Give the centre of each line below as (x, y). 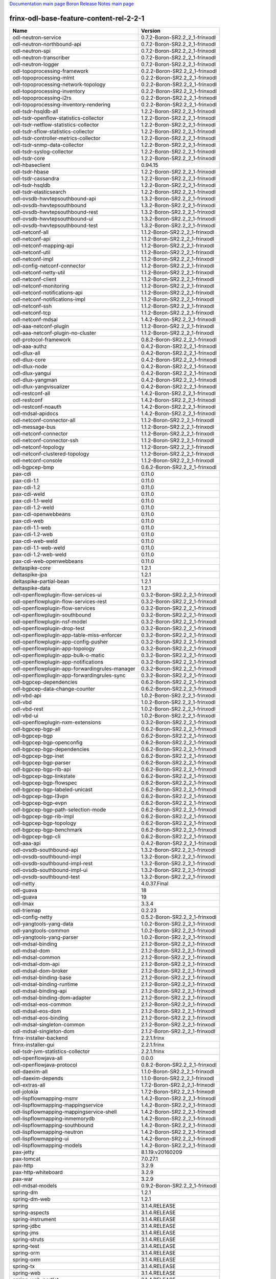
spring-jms (26, 1232)
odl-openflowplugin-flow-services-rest (60, 601)
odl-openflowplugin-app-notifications (58, 661)
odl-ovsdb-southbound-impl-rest (53, 863)
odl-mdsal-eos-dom (37, 1011)
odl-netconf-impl (33, 259)
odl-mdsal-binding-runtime (45, 984)
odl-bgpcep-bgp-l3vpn (41, 796)
